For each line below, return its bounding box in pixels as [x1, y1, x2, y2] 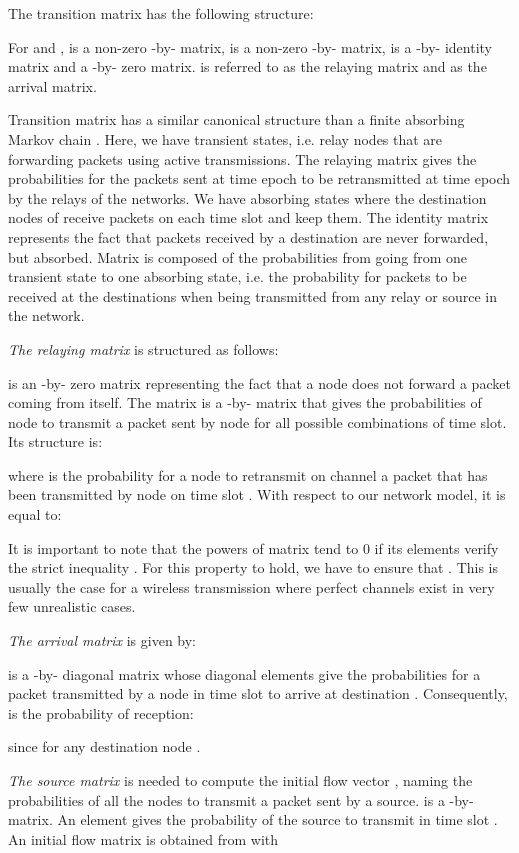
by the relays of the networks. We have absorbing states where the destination [8, 187, 487, 208]
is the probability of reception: [8, 702, 194, 723]
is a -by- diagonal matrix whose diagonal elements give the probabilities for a [8, 663, 481, 684]
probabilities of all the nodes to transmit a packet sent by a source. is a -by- [8, 789, 474, 810]
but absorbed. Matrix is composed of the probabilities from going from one [8, 246, 468, 267]
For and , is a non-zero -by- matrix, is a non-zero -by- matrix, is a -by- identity [8, 36, 492, 57]
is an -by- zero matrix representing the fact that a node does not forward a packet [8, 372, 511, 393]
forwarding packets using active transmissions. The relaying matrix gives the [8, 148, 477, 169]
